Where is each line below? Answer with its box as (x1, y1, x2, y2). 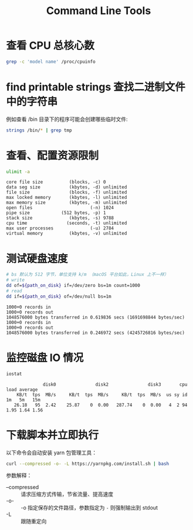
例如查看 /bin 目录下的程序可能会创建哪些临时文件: (6, 116, 128, 123)
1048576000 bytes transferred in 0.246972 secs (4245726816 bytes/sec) (6, 330, 185, 336)
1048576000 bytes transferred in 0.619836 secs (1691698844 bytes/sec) (6, 314, 185, 320)
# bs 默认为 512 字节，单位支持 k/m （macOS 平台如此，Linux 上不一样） (6, 272, 169, 278)
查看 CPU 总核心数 (6, 39, 95, 52)
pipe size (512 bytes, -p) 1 (6, 210, 107, 216)
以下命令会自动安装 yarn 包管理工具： (6, 449, 97, 456)
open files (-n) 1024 (6, 205, 114, 211)
